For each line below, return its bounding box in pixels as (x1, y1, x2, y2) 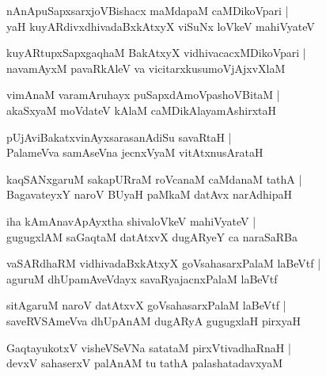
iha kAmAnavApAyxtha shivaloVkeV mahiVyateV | (6, 212, 256, 229)
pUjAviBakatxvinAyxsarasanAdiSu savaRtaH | (6, 128, 232, 145)
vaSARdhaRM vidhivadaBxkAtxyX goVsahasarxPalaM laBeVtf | (6, 255, 321, 272)
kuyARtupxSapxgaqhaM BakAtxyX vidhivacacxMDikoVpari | (6, 44, 306, 61)
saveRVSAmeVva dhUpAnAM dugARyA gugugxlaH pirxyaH (6, 312, 301, 329)
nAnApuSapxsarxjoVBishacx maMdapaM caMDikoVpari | (6, 2, 289, 18)
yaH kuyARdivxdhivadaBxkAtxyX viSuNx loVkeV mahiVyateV (6, 17, 315, 34)
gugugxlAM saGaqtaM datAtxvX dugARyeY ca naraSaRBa (6, 228, 298, 245)
